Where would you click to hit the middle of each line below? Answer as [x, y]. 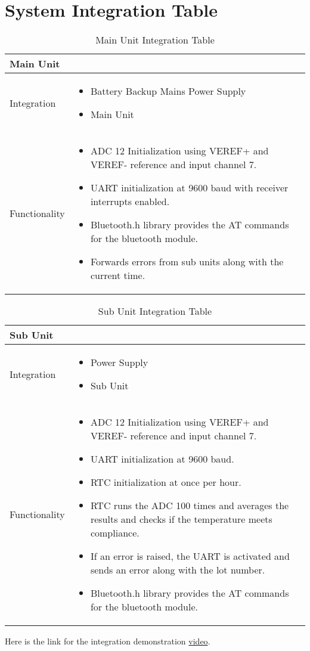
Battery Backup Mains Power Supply [168, 91]
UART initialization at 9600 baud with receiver [189, 188]
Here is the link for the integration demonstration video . [108, 641]
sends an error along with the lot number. [178, 570]
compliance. [115, 533]
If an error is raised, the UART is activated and [190, 556]
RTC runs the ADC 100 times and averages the [190, 506]
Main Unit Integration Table [155, 40]
